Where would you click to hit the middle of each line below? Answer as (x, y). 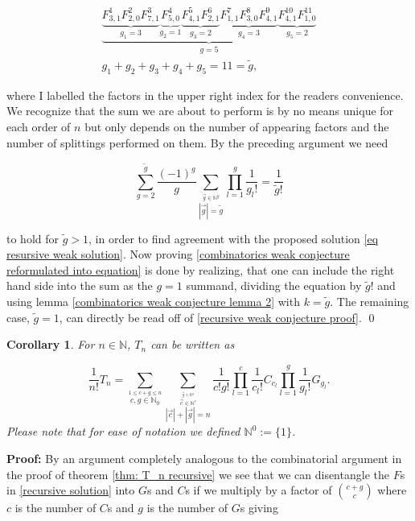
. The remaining (370, 301)
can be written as (193, 344)
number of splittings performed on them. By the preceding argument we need (197, 142)
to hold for (33, 238)
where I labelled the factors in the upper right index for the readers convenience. (205, 95)
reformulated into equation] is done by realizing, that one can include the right (201, 269)
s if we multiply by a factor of (259, 490)
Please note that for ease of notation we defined (123, 431)
